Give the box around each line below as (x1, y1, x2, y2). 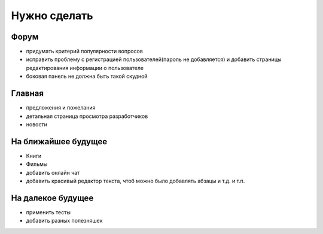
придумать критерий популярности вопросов (26, 48, 144, 55)
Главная (11, 89, 44, 99)
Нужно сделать (11, 9, 93, 22)
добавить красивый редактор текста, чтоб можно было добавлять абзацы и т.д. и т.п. (26, 177, 245, 184)
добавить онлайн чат (26, 169, 80, 176)
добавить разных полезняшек (26, 217, 103, 224)
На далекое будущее (11, 193, 94, 203)
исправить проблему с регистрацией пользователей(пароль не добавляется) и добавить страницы (26, 56, 282, 63)
